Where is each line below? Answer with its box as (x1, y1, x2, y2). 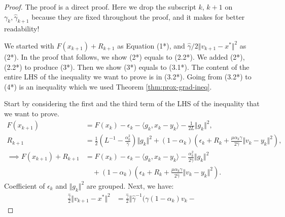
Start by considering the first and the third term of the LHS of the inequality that (4, 98, 260, 109)
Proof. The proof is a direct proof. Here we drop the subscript (4, 2, 196, 12)
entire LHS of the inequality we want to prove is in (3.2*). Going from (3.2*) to (4, 71, 252, 82)
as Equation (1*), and (117, 40, 185, 51)
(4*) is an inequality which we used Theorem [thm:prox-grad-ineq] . (4, 81, 212, 92)
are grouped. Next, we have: (86, 180, 174, 191)
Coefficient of (4, 180, 45, 191)
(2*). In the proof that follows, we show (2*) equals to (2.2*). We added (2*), (4, 51, 245, 62)
